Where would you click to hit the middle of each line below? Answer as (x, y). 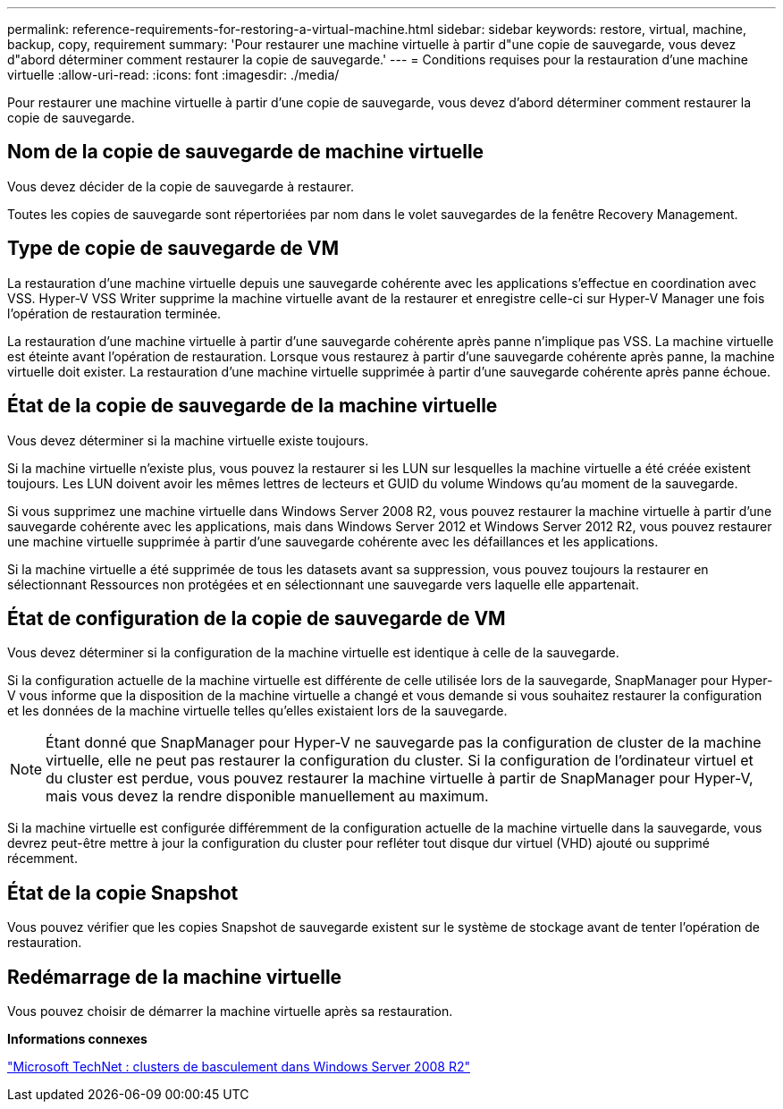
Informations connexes (77, 1039)
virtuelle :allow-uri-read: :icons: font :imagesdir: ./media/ (173, 75)
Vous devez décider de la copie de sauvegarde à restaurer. (181, 186)
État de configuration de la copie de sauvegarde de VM (257, 618)
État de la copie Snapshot (123, 893)
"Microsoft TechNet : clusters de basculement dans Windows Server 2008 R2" (239, 1067)
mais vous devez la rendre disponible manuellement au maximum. (267, 796)
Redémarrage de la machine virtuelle (175, 977)
